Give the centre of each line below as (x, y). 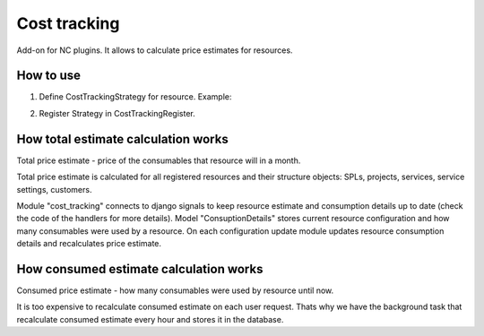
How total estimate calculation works (122, 139)
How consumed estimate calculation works (140, 269)
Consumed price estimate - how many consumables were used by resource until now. (175, 290)
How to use (48, 76)
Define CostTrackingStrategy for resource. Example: (135, 97)
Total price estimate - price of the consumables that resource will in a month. (159, 160)
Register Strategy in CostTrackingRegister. (117, 113)
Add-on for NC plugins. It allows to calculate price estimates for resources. (155, 50)
